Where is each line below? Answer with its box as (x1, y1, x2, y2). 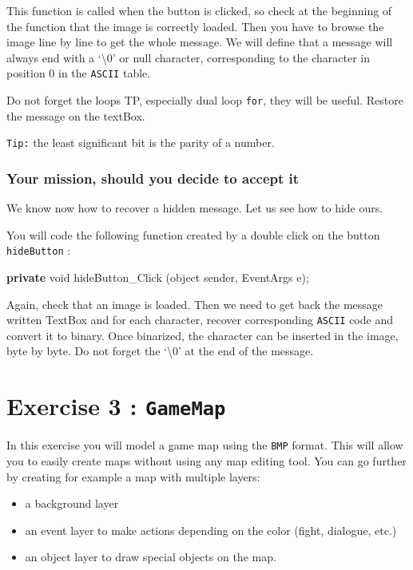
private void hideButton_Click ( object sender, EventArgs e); (6, 269, 309, 285)
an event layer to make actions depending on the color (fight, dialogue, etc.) (25, 521, 397, 538)
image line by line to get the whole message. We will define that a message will (6, 34, 393, 50)
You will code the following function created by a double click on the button (6, 226, 380, 243)
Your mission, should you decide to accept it (6, 168, 300, 188)
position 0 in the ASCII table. (6, 65, 151, 81)
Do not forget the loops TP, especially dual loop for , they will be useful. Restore (6, 92, 403, 109)
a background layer (25, 495, 119, 512)
